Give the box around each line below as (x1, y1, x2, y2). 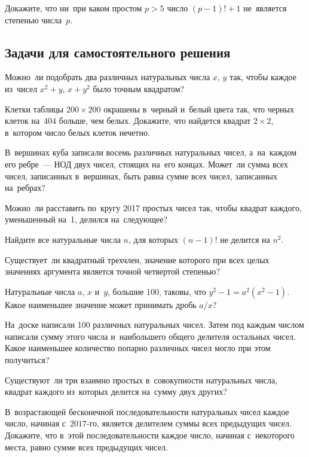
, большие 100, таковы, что (108, 285, 206, 297)
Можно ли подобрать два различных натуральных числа (5, 71, 210, 83)
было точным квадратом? (93, 82, 185, 95)
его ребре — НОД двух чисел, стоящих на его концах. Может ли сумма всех (5, 157, 288, 170)
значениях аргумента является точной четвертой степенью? (5, 265, 221, 278)
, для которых (129, 233, 179, 245)
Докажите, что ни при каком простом (5, 2, 142, 14)
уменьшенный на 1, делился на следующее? (5, 213, 168, 226)
